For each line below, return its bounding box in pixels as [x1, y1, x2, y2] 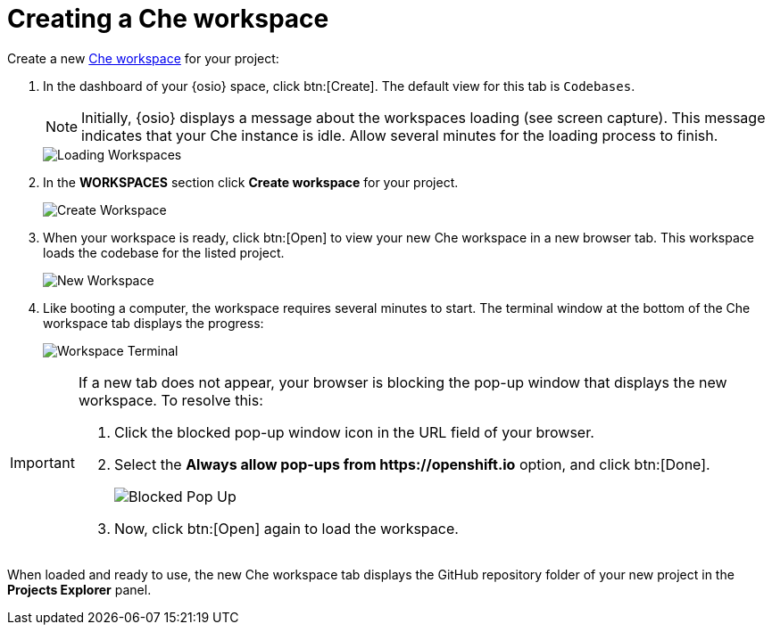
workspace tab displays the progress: [43, 315, 264, 331]
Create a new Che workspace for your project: [7, 50, 279, 66]
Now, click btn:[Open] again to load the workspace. [113, 519, 459, 538]
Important [10, 453, 75, 472]
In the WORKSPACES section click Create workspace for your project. [43, 174, 459, 190]
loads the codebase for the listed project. [43, 244, 285, 260]
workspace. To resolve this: [78, 390, 263, 409]
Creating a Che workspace [7, 4, 329, 34]
